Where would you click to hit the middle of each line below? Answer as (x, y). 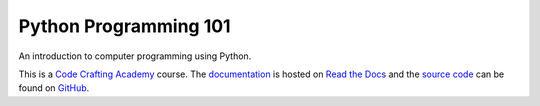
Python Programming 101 (124, 26)
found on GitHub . (54, 88)
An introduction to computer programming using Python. (135, 56)
